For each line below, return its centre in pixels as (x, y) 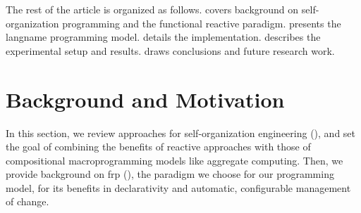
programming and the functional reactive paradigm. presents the (202, 23)
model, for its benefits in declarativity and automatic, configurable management (178, 187)
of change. (27, 201)
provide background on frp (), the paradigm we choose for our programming (170, 174)
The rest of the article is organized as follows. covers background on (152, 9)
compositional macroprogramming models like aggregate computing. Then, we (175, 160)
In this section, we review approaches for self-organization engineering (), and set (181, 133)
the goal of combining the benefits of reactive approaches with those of (158, 147)
